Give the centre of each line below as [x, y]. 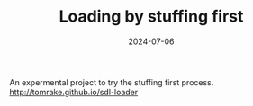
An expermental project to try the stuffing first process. [112, 82]
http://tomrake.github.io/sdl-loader [74, 92]
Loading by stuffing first [151, 17]
